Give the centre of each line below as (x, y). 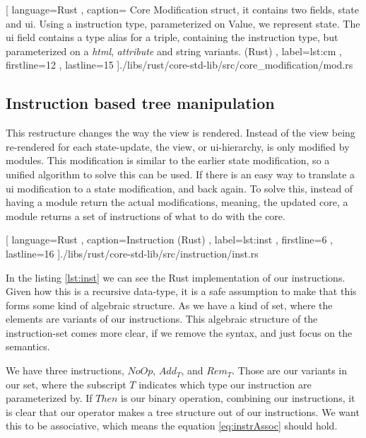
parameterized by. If (49, 398)
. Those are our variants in (290, 370)
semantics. (28, 346)
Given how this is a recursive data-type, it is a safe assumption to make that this (181, 291)
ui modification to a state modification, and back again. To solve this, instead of (179, 188)
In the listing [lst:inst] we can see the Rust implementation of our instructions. (176, 277)
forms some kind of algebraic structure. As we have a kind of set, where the (169, 305)
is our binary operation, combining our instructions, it (238, 398)
